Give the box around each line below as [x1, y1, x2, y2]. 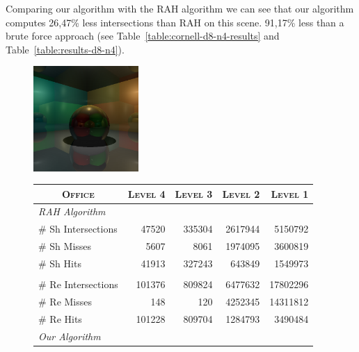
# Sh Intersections [38, 221, 118, 236]
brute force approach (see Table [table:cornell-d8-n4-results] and [6, 28, 280, 43]
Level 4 [127, 186, 166, 201]
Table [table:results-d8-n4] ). [6, 42, 125, 56]
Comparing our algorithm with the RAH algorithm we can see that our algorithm [6, 1, 354, 15]
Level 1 [271, 186, 309, 201]
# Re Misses [38, 294, 92, 308]
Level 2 [222, 186, 260, 201]
